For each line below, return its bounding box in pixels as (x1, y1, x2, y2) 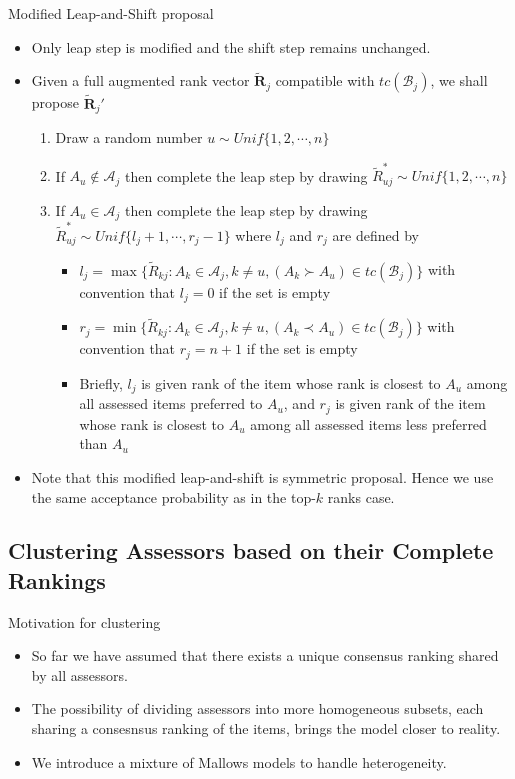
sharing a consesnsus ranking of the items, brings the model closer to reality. (31, 718, 501, 739)
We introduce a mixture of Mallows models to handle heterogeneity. (31, 751, 447, 772)
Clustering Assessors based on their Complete (8, 535, 494, 566)
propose (31, 92, 79, 113)
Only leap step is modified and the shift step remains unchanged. (31, 36, 431, 57)
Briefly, (79, 372, 123, 393)
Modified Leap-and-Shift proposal (8, 3, 214, 23)
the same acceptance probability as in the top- (31, 486, 316, 507)
